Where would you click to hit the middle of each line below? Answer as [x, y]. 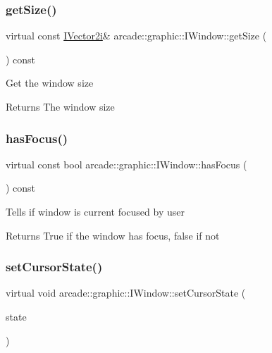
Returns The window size [60, 106]
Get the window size [50, 83]
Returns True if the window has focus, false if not [113, 235]
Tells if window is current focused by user [95, 211]
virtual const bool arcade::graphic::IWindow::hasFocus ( [126, 164]
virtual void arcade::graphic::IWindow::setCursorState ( [126, 293]
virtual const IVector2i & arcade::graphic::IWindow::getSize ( [136, 36]
